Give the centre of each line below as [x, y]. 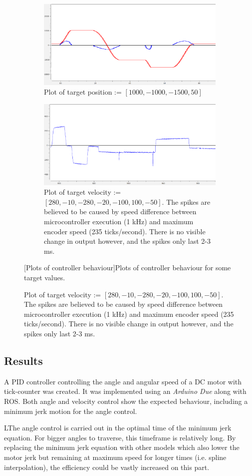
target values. [45, 277]
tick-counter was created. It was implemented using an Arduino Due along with [125, 391]
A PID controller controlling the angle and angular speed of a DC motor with [123, 381]
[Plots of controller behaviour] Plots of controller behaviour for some [127, 268]
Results [23, 360]
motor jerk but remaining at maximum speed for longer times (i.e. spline [115, 457]
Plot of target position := [83, 92]
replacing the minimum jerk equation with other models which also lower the [122, 447]
